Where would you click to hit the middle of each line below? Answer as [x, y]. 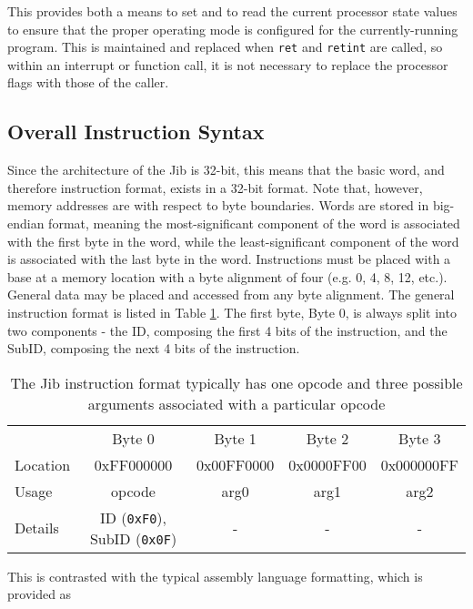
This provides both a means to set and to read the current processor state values [232, 11]
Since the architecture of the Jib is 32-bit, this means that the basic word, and [226, 170]
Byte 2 [327, 438]
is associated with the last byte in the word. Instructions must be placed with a [229, 259]
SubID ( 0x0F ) [133, 538]
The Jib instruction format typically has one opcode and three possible [236, 382]
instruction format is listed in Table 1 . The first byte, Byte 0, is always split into [232, 312]
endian [26, 223]
